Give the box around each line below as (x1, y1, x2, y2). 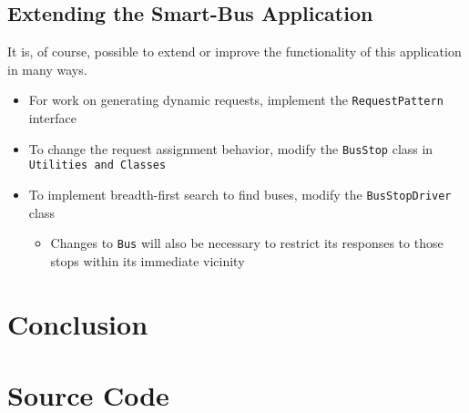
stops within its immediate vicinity (50, 251, 245, 270)
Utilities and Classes (28, 159, 167, 172)
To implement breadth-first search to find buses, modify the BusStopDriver (28, 184, 452, 203)
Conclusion (7, 305, 148, 342)
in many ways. (7, 59, 87, 78)
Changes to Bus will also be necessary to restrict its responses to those (50, 233, 444, 253)
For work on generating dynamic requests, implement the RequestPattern (28, 90, 444, 109)
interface (28, 108, 76, 128)
